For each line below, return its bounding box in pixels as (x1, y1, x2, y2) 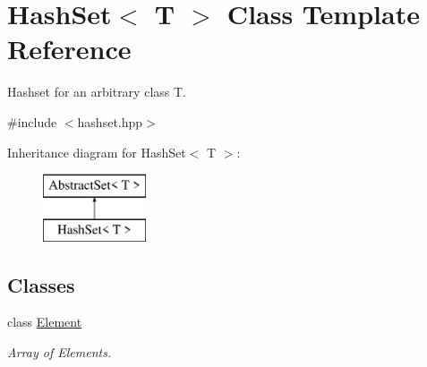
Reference (7, 30, 132, 67)
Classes (7, 270, 75, 298)
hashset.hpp (77, 112, 143, 131)
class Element (7, 312, 82, 331)
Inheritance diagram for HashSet (7, 142, 186, 161)
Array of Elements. (7, 343, 112, 362)
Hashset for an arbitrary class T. (7, 82, 186, 101)
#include (7, 112, 57, 131)
